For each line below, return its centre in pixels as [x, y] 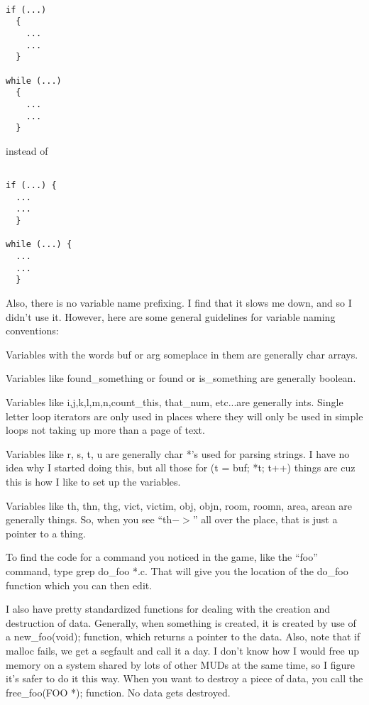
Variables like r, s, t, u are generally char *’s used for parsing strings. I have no [178, 453]
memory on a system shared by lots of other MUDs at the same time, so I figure [180, 664]
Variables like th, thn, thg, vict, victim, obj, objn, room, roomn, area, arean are [179, 505]
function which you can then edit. [79, 585]
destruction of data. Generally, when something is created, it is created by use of [181, 622]
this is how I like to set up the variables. [93, 481]
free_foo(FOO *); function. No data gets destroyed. [118, 692]
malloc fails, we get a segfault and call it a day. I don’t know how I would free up [182, 650]
